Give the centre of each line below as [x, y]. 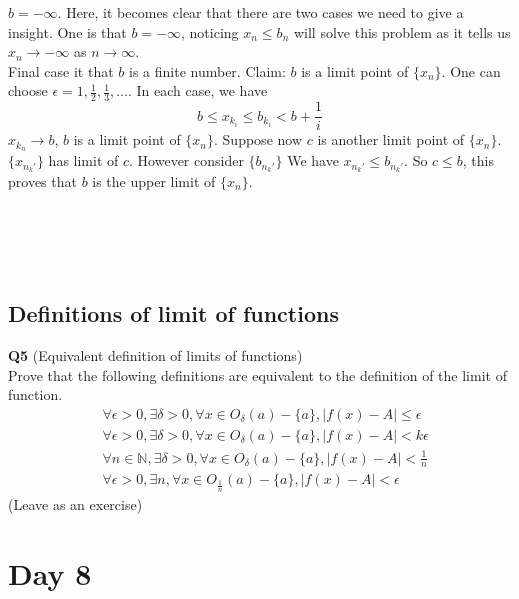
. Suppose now [258, 139]
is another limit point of [391, 139]
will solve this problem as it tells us [402, 31]
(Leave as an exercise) [75, 503]
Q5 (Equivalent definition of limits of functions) [155, 355]
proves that [42, 180]
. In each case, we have [197, 90]
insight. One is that [67, 31]
